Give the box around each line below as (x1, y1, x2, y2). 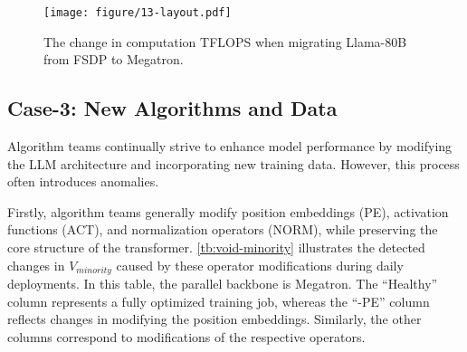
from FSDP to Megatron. (43, 50, 184, 69)
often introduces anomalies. (7, 172, 159, 191)
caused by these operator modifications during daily (116, 255, 404, 274)
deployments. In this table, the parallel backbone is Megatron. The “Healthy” (7, 274, 438, 293)
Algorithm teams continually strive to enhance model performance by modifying (7, 137, 453, 156)
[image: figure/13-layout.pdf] (43, 6, 232, 19)
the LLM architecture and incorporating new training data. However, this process (7, 154, 460, 173)
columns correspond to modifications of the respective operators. (7, 327, 366, 346)
